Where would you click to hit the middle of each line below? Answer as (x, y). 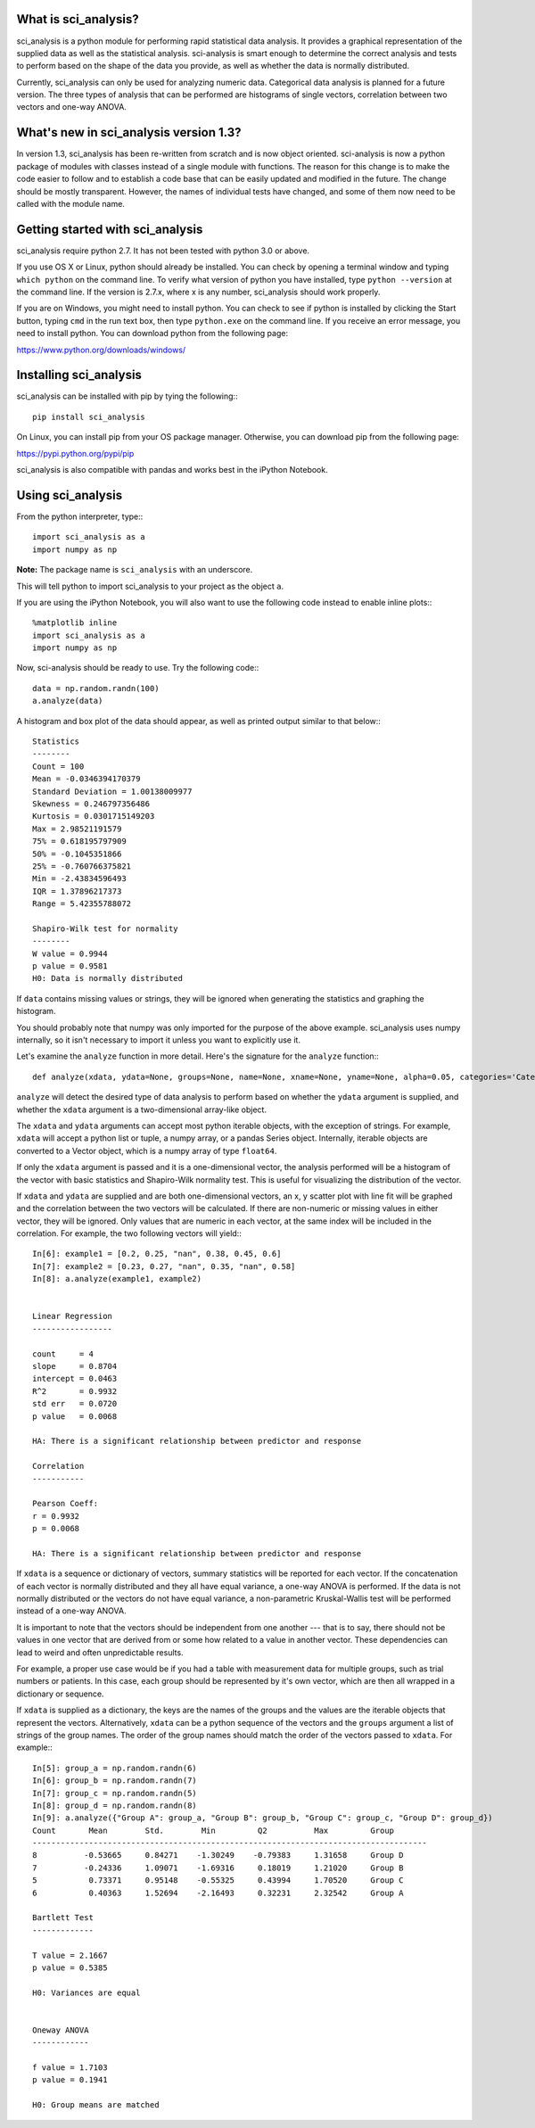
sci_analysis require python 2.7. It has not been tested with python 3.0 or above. (163, 251)
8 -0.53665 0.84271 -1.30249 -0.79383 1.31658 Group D (218, 1856)
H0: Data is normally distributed (107, 978)
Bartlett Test (63, 1918)
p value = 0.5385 (70, 1967)
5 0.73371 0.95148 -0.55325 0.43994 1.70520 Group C (218, 1881)
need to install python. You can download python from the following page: (152, 334)
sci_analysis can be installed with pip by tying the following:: (127, 396)
